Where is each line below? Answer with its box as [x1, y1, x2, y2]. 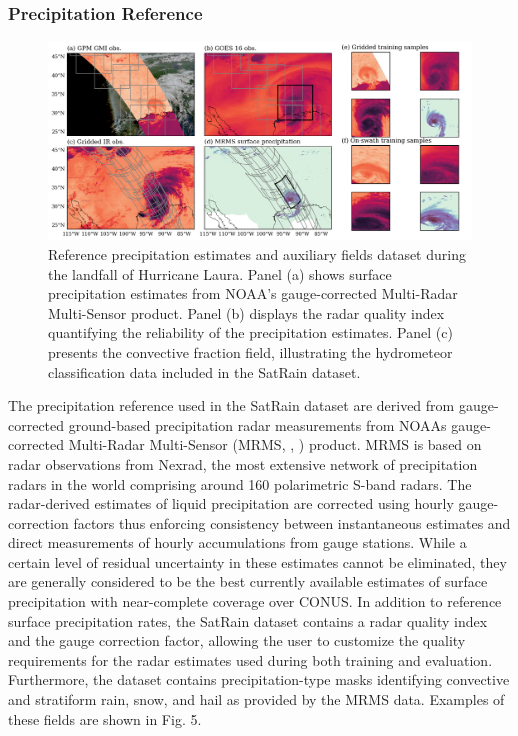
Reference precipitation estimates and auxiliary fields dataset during [48, 243, 466, 264]
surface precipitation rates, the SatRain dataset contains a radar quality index [8, 610, 488, 631]
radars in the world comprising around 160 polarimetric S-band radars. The [8, 473, 472, 494]
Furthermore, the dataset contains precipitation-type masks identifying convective [8, 669, 510, 690]
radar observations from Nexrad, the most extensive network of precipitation [8, 453, 478, 474]
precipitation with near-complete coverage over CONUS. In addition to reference [8, 591, 502, 612]
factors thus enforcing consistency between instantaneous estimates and [73, 512, 511, 533]
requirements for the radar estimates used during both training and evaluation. [8, 649, 493, 670]
